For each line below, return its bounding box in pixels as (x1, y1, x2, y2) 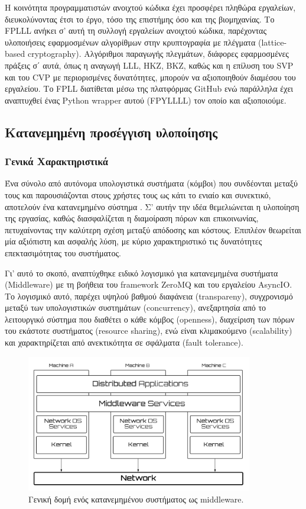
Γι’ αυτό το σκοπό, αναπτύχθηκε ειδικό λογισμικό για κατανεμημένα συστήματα (5, 266, 278, 279)
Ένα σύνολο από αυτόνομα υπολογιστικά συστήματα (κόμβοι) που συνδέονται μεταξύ (5, 177, 298, 189)
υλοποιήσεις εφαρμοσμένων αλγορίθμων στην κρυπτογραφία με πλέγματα (5, 36, 256, 48)
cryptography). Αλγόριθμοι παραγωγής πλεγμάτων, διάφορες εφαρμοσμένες (27, 47, 289, 60)
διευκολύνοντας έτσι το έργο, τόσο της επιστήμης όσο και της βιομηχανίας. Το (5, 12, 275, 25)
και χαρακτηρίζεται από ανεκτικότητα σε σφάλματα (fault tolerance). (5, 336, 243, 349)
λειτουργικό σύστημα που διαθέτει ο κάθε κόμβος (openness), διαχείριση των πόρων (5, 313, 295, 325)
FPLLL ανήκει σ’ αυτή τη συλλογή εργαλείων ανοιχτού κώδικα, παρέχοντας (5, 24, 266, 37)
